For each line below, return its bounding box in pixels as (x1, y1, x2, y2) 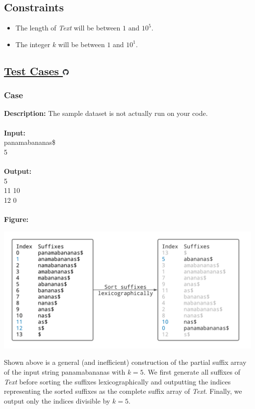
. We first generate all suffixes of (143, 366, 240, 377)
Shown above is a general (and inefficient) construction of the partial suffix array (4, 357, 247, 367)
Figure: (4, 214, 29, 224)
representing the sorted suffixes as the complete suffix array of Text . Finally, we (4, 386, 242, 396)
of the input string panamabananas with (4, 366, 126, 377)
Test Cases (4, 63, 59, 78)
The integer (15, 39, 51, 49)
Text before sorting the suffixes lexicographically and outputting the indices (4, 376, 231, 386)
